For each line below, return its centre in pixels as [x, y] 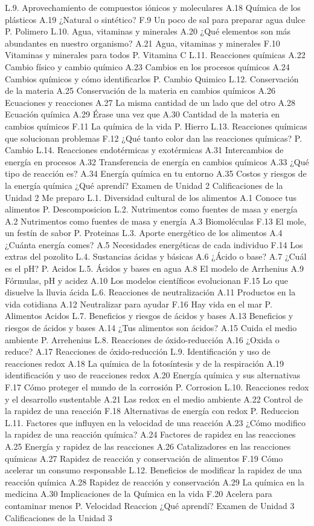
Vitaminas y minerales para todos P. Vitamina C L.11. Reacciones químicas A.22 [155, 55]
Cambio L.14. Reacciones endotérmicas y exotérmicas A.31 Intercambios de [144, 150]
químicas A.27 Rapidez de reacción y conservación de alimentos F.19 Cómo [144, 458]
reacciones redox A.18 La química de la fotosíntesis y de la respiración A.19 [144, 363]
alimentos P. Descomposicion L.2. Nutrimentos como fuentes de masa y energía [151, 209]
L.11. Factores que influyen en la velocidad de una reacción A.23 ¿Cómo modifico [155, 422]
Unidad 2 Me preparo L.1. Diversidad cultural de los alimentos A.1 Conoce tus [151, 197]
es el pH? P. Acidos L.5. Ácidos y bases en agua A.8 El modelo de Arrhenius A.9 [154, 268]
